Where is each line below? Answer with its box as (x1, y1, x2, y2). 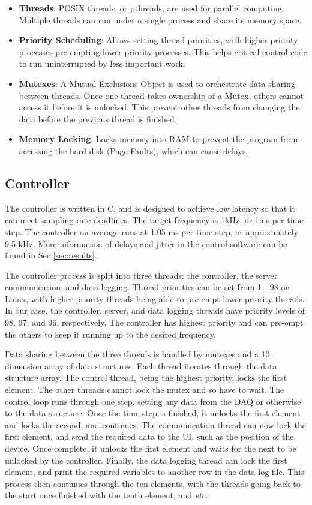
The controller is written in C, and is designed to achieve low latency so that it (5, 202, 296, 214)
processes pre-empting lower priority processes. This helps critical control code (19, 45, 307, 58)
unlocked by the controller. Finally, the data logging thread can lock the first (5, 453, 287, 466)
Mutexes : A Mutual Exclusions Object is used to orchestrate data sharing (19, 77, 295, 89)
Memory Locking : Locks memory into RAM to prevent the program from (19, 133, 298, 145)
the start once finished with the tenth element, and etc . (5, 489, 208, 501)
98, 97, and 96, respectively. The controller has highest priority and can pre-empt (5, 316, 304, 329)
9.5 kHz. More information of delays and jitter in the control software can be (5, 237, 287, 250)
